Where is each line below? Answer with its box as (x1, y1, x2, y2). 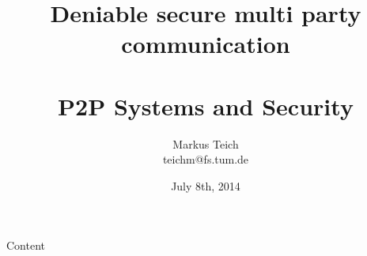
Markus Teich (172, 135, 239, 152)
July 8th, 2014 (171, 177, 240, 194)
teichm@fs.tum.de (162, 151, 249, 168)
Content (6, 237, 45, 254)
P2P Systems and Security (58, 89, 354, 122)
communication (121, 28, 290, 60)
